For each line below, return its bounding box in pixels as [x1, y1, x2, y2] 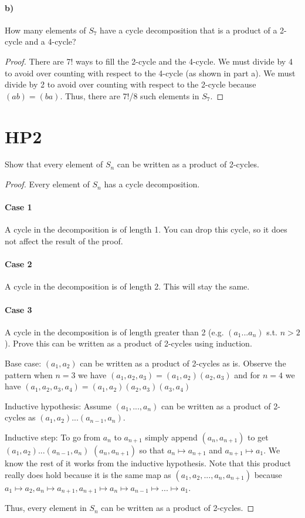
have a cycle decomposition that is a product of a [100, 23, 277, 36]
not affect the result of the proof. [5, 235, 123, 247]
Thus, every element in [5, 502, 87, 514]
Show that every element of [5, 158, 103, 170]
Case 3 [5, 303, 32, 315]
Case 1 [5, 201, 32, 213]
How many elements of [5, 23, 86, 36]
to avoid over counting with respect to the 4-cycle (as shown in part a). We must [5, 66, 296, 79]
